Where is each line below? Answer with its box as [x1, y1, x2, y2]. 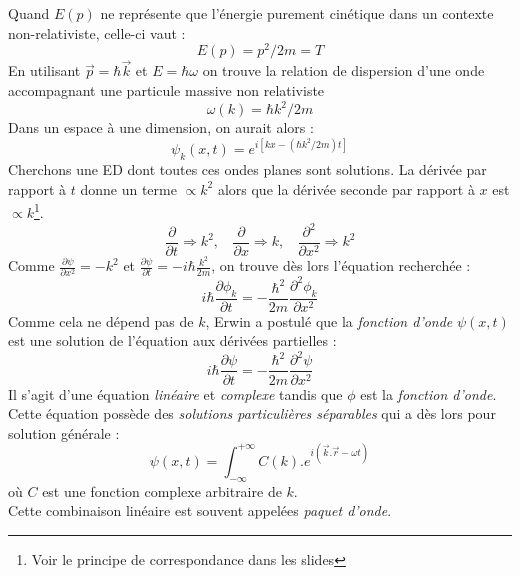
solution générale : [8, 422, 120, 443]
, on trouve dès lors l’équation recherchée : [211, 255, 471, 276]
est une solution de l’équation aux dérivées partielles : [8, 330, 337, 351]
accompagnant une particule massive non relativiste [8, 80, 325, 101]
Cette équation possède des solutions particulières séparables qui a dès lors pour [8, 403, 496, 424]
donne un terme [80, 178, 177, 199]
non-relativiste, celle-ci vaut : [8, 22, 186, 43]
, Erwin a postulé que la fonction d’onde [205, 310, 453, 331]
